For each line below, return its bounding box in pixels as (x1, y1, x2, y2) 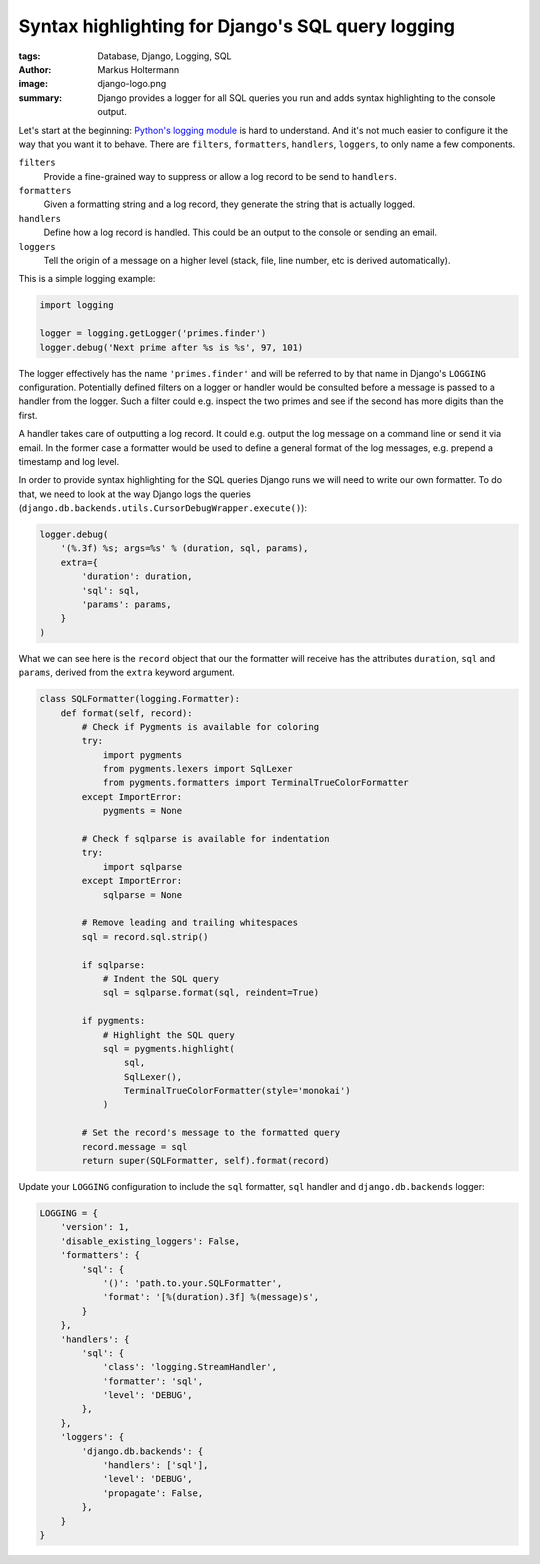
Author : (18, 63, 52, 75)
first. (18, 409, 38, 421)
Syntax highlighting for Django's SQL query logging (18, 15, 455, 37)
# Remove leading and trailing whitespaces (81, 917, 299, 929)
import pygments (102, 749, 183, 760)
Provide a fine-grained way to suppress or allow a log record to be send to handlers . (43, 170, 397, 182)
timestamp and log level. (18, 455, 120, 467)
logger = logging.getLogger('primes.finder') (39, 328, 267, 339)
